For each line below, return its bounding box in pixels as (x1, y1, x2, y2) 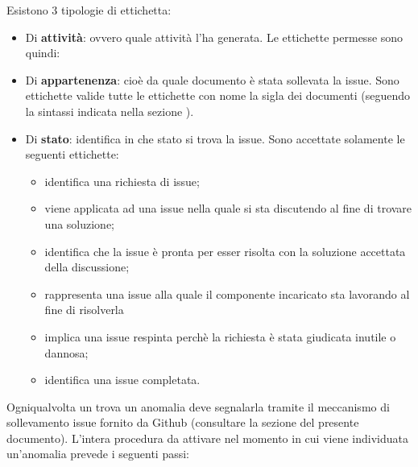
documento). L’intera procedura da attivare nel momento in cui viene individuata (6, 429, 408, 446)
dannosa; (44, 344, 89, 361)
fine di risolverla (44, 301, 124, 318)
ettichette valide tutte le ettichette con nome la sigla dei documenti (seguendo (25, 87, 411, 104)
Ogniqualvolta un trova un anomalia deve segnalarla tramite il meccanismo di (6, 398, 390, 415)
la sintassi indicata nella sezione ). (25, 102, 194, 119)
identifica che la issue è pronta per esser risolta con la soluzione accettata (44, 242, 406, 259)
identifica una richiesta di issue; (44, 172, 200, 189)
